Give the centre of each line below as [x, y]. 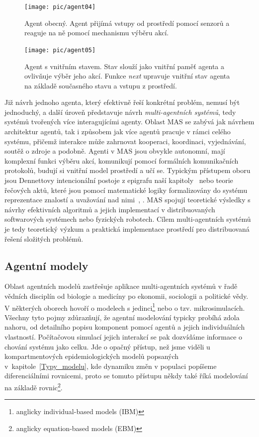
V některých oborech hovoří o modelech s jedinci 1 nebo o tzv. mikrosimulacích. [125, 307]
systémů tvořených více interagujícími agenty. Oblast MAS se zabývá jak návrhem [129, 122]
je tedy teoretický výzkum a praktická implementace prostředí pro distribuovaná [127, 229]
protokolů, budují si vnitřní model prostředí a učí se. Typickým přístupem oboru [128, 170]
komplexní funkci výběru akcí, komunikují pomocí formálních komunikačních [122, 160]
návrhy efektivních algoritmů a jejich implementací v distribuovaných [110, 209]
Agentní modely [46, 265]
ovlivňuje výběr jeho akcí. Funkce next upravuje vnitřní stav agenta [127, 76]
